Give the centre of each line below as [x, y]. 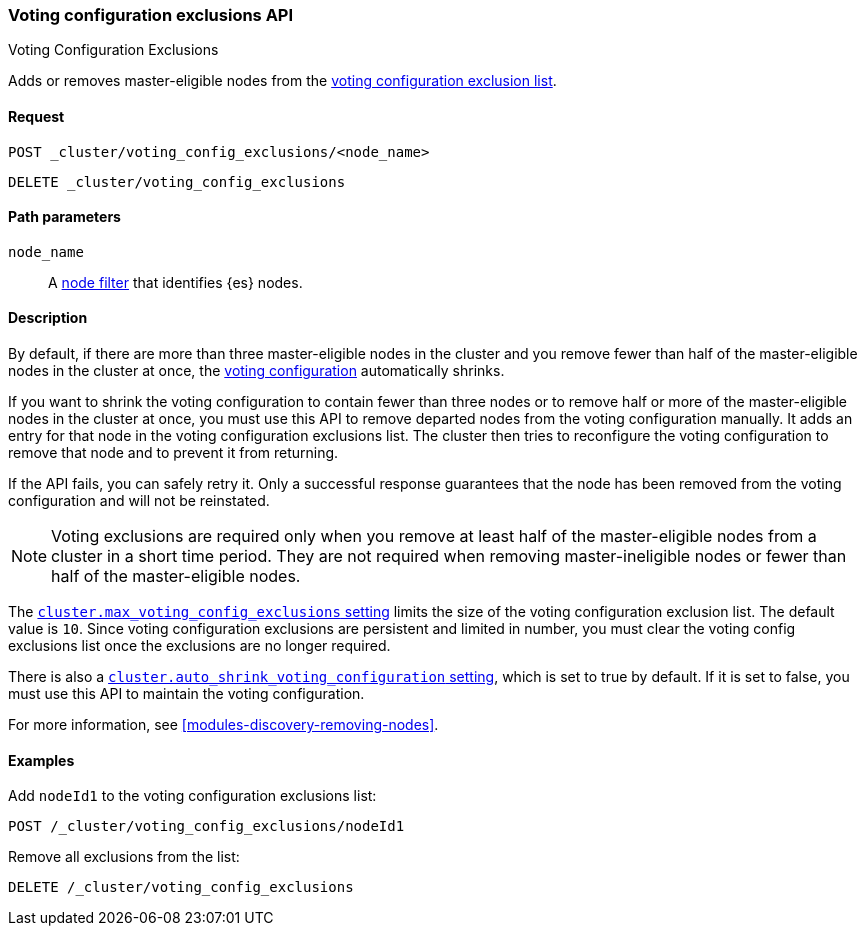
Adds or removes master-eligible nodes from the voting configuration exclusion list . [282, 81]
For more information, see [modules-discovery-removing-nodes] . [223, 725]
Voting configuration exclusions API [151, 15]
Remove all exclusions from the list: [124, 857]
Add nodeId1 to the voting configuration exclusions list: [192, 796]
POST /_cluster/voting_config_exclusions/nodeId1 [206, 826]
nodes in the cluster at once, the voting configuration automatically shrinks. [256, 371]
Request [36, 116]
